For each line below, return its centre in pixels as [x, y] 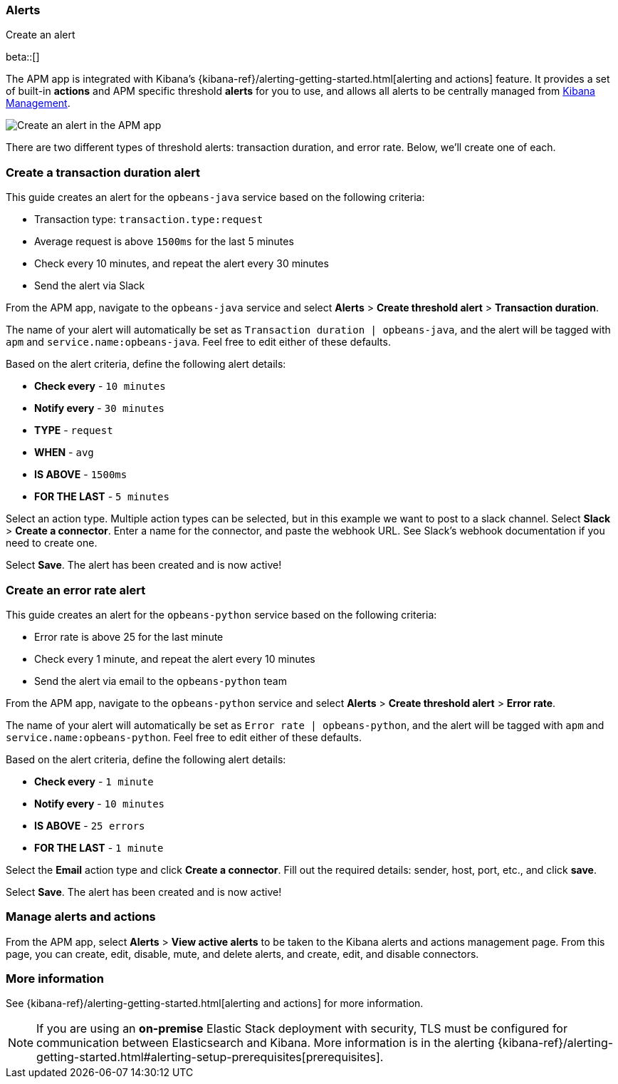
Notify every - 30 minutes [100, 408]
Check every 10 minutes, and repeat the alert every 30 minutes [182, 264]
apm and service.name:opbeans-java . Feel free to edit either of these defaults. [198, 342]
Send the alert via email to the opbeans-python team [161, 681]
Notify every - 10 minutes [100, 803]
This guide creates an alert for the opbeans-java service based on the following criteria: [215, 197]
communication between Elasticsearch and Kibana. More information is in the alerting [266, 1043]
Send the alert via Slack [90, 286]
